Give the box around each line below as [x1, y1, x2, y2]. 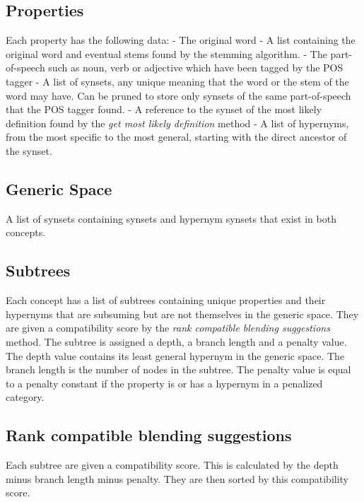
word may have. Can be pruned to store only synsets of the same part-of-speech [6, 88, 351, 103]
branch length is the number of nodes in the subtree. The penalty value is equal [6, 362, 351, 377]
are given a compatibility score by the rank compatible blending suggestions [6, 320, 330, 335]
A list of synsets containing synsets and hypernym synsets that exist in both [6, 211, 336, 226]
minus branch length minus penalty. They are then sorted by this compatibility [6, 471, 349, 486]
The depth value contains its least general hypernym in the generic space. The [6, 348, 345, 363]
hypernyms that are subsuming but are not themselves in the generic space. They [6, 306, 359, 321]
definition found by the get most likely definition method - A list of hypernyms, [6, 115, 349, 130]
